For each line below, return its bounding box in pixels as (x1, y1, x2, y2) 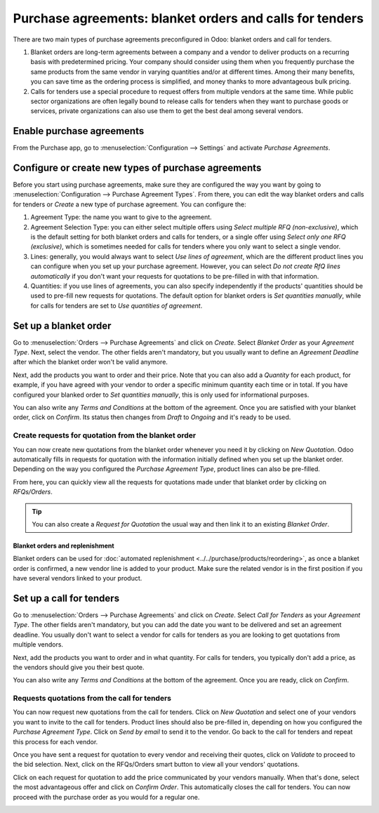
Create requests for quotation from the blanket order (13, 430, 197, 440)
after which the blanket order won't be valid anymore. (13, 358, 168, 366)
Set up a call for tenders (13, 592, 119, 604)
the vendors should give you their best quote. (13, 663, 145, 671)
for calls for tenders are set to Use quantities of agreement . (30, 301, 203, 310)
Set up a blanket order (13, 319, 112, 331)
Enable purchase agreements (13, 125, 145, 137)
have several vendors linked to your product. (13, 574, 142, 583)
